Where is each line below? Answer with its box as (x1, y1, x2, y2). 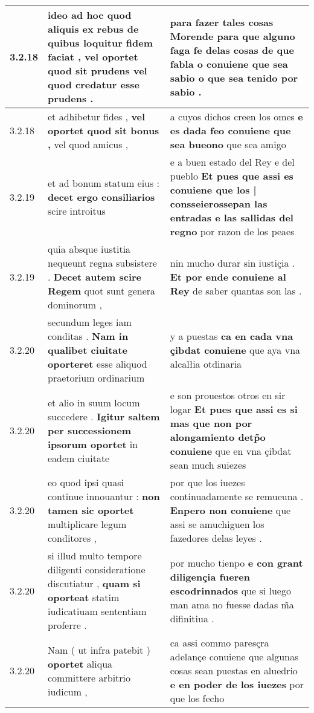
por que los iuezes (170, 475, 245, 489)
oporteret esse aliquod (48, 357, 147, 371)
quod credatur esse (48, 77, 139, 91)
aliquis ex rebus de (48, 22, 139, 36)
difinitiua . (170, 611, 214, 625)
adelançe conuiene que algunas (170, 650, 299, 663)
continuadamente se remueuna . (170, 489, 304, 503)
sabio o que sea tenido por (170, 70, 298, 85)
